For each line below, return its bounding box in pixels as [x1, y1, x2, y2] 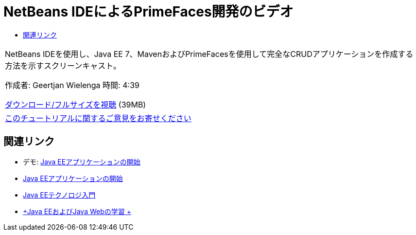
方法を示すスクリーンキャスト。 [5, 60, 121, 71]
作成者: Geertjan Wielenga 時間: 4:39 [5, 80, 139, 90]
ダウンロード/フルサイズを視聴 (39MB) [5, 99, 146, 109]
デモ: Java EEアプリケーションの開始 [23, 157, 140, 166]
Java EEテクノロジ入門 [23, 190, 96, 199]
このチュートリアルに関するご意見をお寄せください [5, 113, 191, 123]
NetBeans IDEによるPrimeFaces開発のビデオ [3, 3, 294, 20]
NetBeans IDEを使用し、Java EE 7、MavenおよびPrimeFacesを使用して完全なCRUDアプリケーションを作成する [5, 49, 414, 59]
